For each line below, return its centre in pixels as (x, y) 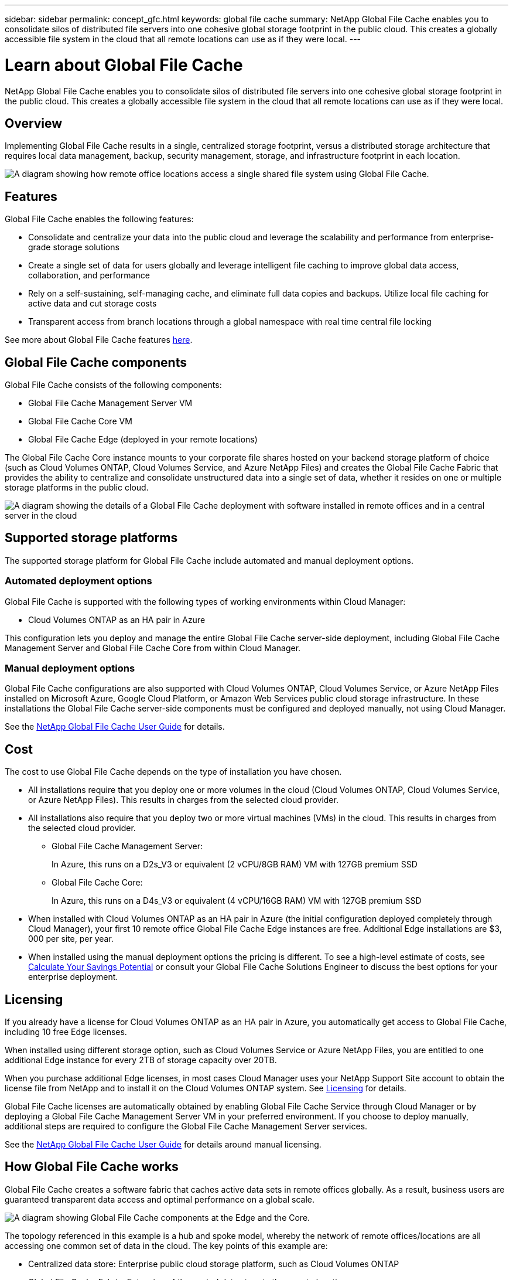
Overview (34, 123)
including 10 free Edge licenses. (66, 1032)
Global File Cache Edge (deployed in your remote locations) (143, 440)
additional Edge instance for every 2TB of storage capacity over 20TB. (141, 1060)
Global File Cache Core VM (80, 421)
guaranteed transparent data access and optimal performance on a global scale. (160, 1199)
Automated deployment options (78, 581)
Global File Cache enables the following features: (99, 219)
